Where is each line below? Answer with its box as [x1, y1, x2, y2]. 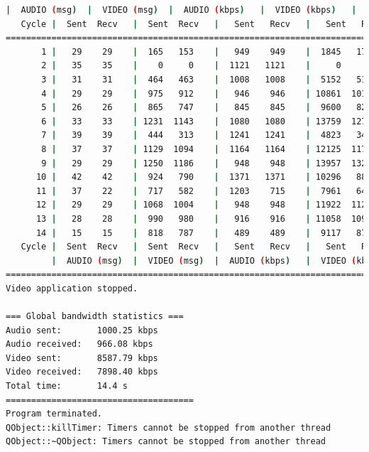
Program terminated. [6, 409, 103, 419]
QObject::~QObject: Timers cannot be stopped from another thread [6, 436, 326, 447]
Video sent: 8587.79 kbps [6, 353, 158, 363]
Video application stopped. [6, 283, 138, 294]
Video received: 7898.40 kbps [6, 367, 158, 377]
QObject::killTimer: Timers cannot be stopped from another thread [6, 422, 331, 433]
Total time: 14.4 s [6, 381, 128, 392]
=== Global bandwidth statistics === [6, 311, 184, 322]
